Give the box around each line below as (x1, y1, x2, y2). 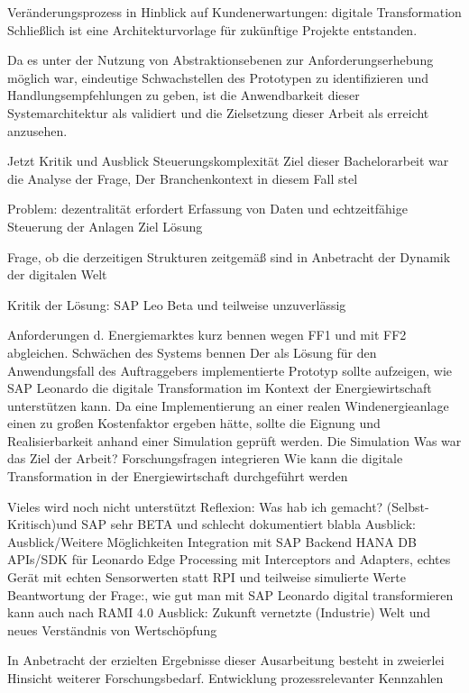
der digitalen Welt (7, 265, 107, 284)
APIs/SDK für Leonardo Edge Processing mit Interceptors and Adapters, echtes (7, 550, 451, 569)
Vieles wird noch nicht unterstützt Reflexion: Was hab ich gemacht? (7, 497, 383, 515)
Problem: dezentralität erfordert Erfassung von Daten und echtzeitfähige (7, 199, 408, 218)
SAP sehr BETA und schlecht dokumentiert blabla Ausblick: (81, 515, 416, 533)
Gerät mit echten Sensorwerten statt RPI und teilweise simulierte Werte (7, 568, 406, 587)
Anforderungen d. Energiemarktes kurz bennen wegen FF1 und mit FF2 (7, 325, 407, 344)
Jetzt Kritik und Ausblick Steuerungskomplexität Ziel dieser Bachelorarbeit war (7, 151, 449, 170)
